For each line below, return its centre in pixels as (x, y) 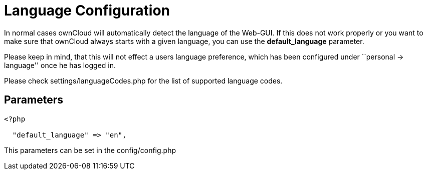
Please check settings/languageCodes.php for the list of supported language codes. (143, 80)
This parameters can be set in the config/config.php (90, 150)
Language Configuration (87, 10)
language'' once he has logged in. (60, 65)
